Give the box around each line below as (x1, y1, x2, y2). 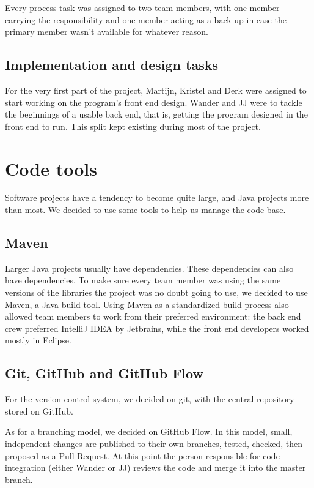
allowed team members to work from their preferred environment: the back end (5, 310, 301, 323)
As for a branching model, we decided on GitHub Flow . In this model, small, (5, 425, 293, 438)
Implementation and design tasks (5, 55, 218, 74)
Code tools (5, 156, 97, 181)
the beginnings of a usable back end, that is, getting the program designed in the (5, 108, 308, 121)
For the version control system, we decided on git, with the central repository (5, 392, 294, 405)
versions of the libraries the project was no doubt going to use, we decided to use (5, 286, 308, 299)
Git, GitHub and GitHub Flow (5, 364, 203, 383)
